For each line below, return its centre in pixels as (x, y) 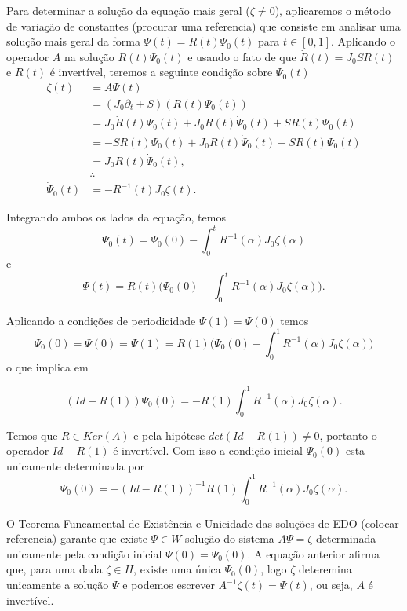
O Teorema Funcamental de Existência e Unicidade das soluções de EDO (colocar (203, 523)
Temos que (32, 435)
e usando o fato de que (242, 56)
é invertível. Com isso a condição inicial (208, 450)
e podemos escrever (169, 585)
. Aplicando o (363, 41)
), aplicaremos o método (333, 10)
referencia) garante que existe (77, 538)
